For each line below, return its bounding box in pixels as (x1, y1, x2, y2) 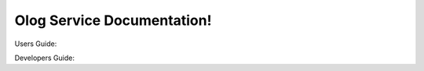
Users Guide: (14, 39, 57, 48)
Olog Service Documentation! (14, 12, 212, 29)
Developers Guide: (14, 53, 75, 62)
